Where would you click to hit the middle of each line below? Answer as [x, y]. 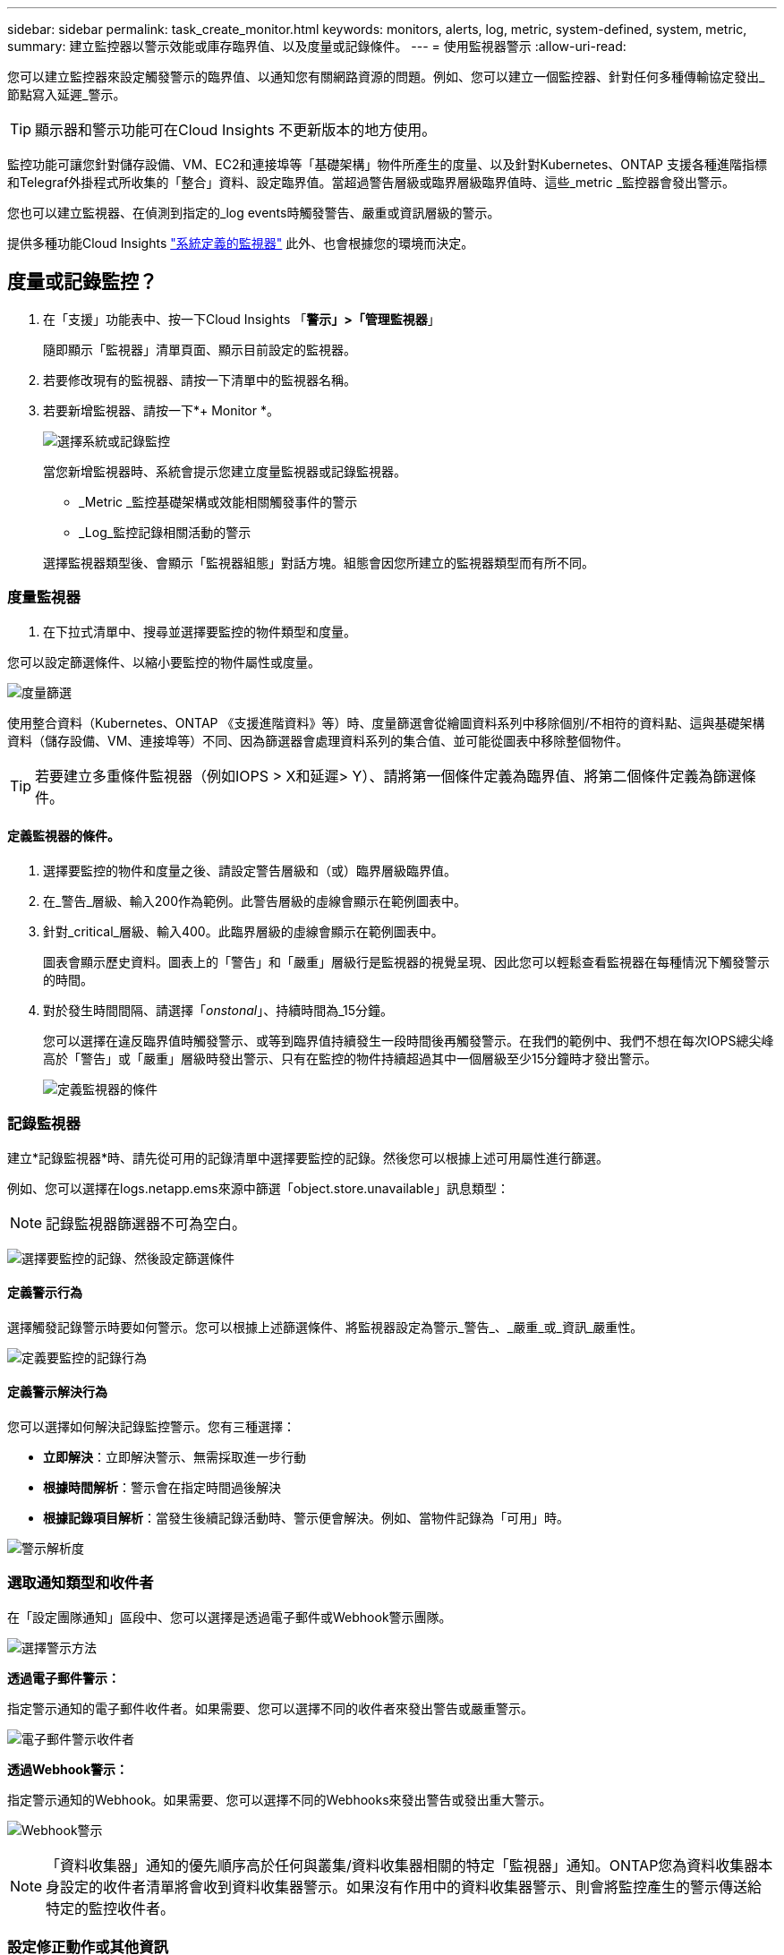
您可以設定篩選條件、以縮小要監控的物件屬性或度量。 [164, 662]
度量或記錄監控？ [82, 282]
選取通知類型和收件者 [81, 1583]
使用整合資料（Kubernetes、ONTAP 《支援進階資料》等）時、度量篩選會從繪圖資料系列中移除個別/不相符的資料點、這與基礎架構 [386, 722]
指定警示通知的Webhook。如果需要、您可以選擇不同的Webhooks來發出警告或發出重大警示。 [280, 1799]
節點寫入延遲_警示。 [67, 94]
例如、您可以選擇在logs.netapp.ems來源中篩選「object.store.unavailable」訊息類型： [258, 1188]
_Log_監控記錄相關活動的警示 [165, 532]
